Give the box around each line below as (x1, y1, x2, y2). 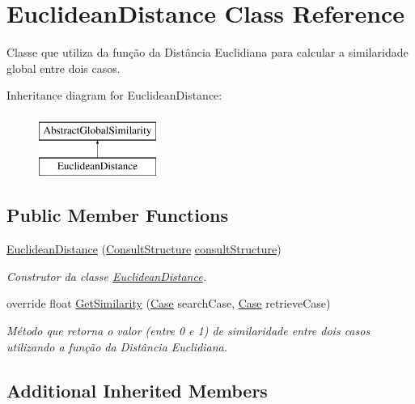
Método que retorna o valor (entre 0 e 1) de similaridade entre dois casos (6, 322, 371, 339)
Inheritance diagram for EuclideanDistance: (6, 87, 222, 104)
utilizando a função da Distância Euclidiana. (6, 338, 228, 355)
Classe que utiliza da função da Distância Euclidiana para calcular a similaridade (6, 44, 409, 61)
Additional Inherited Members (6, 377, 268, 402)
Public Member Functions (6, 202, 228, 228)
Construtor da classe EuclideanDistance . (6, 267, 206, 284)
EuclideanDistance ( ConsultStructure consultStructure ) (6, 240, 282, 257)
